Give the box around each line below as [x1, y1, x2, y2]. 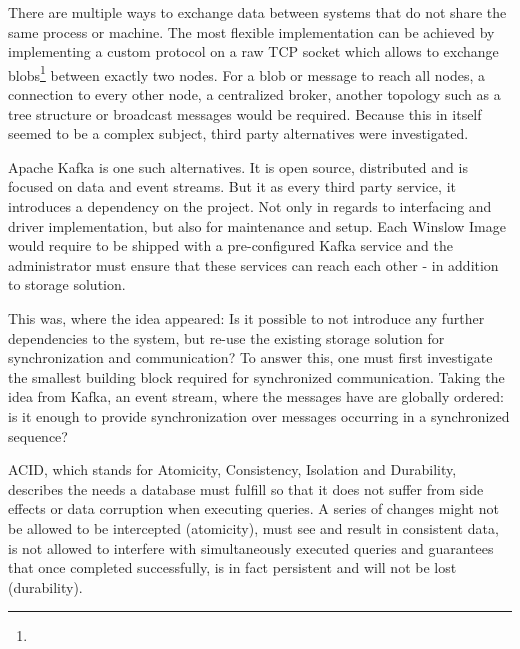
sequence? [8, 425, 68, 446]
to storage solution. [8, 274, 126, 295]
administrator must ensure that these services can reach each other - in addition [8, 254, 499, 275]
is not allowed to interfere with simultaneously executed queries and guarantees [8, 537, 494, 558]
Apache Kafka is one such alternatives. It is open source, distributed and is [8, 156, 468, 177]
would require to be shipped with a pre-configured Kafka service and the [8, 235, 453, 256]
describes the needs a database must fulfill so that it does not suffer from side [8, 478, 484, 499]
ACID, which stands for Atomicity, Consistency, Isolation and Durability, [8, 459, 457, 480]
